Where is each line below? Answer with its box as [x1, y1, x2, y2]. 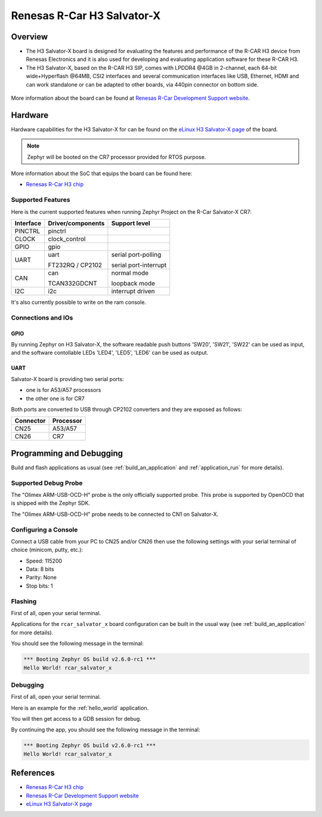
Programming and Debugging [11, 448, 123, 458]
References [11, 768, 55, 778]
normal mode [111, 269, 149, 277]
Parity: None [26, 574, 57, 581]
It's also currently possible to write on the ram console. [11, 299, 146, 306]
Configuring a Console [11, 526, 78, 534]
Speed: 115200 [26, 557, 63, 564]
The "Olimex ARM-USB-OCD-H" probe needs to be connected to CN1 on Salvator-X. [11, 511, 219, 518]
